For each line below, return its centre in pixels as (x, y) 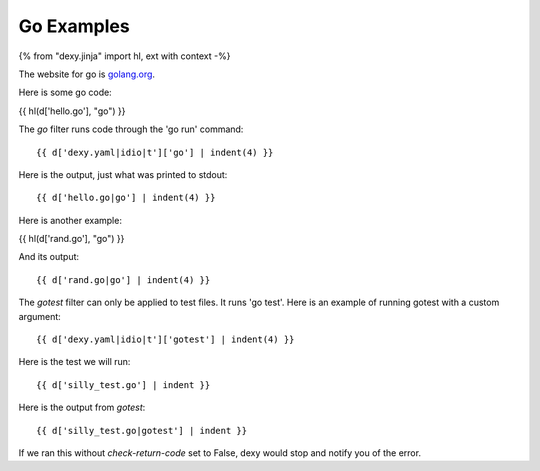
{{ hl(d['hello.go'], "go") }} (72, 111)
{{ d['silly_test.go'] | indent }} (123, 384)
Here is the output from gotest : (82, 407)
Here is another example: (70, 220)
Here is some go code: (65, 92)
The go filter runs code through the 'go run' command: (131, 129)
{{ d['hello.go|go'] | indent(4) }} (126, 198)
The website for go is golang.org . (86, 74)
